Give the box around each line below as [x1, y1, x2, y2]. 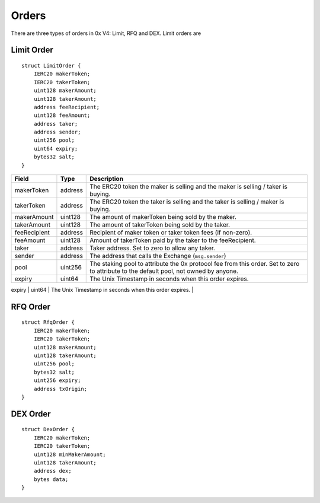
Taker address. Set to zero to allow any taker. [89, 244, 216, 252]
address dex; [33, 467, 72, 475]
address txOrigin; [33, 386, 88, 392]
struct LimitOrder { [21, 62, 81, 69]
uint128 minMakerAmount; [33, 451, 106, 458]
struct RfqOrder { [21, 319, 75, 326]
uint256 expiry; [33, 377, 81, 384]
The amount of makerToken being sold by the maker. [89, 213, 237, 221]
